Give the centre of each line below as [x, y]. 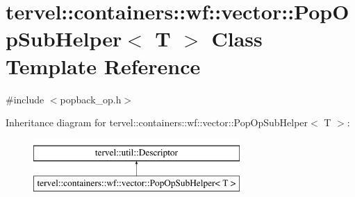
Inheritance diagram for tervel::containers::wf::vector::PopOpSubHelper [157, 122]
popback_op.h [91, 99]
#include [25, 99]
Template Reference [103, 66]
